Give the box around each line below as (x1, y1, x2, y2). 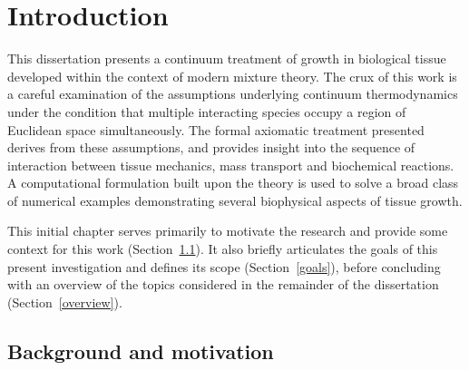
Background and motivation (7, 336, 274, 365)
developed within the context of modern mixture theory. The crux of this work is (7, 66, 457, 85)
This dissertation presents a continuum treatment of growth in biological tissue (7, 49, 446, 68)
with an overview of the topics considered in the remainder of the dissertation (7, 275, 439, 294)
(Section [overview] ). (7, 292, 122, 311)
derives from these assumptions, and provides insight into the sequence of (7, 138, 415, 157)
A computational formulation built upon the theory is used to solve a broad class (7, 173, 459, 192)
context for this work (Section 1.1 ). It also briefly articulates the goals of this (7, 239, 438, 258)
